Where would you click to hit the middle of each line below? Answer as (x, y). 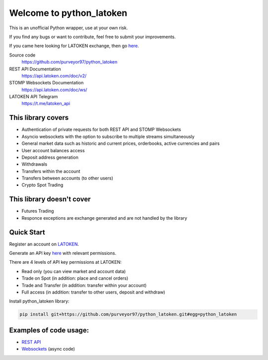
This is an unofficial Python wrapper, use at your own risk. (68, 28)
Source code (22, 55)
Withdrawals (34, 164)
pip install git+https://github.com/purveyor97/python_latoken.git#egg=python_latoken (128, 314)
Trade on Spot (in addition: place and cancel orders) (75, 278)
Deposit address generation (50, 157)
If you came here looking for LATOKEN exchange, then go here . (74, 46)
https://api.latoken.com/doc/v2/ (54, 76)
